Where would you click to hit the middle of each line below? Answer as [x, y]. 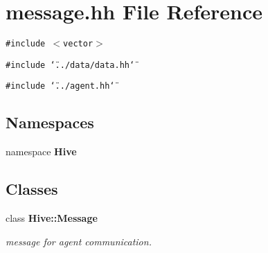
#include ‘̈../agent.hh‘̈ [60, 86]
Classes [32, 189]
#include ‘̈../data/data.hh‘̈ [70, 65]
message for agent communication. [79, 241]
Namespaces [50, 122]
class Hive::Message [52, 218]
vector [78, 44]
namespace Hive [41, 151]
